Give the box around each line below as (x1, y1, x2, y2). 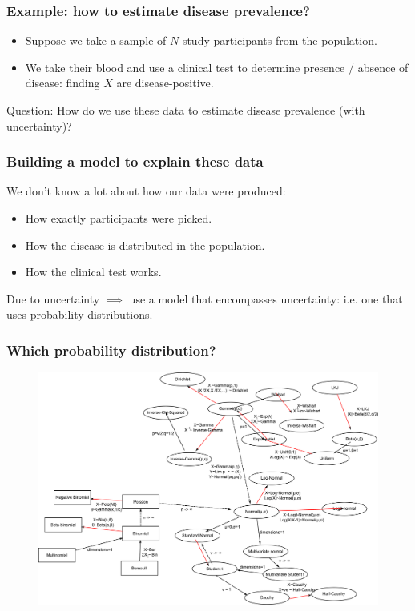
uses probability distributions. (6, 306, 153, 323)
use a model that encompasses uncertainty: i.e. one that (129, 290, 403, 307)
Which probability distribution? (6, 340, 216, 360)
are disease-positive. (116, 74, 214, 91)
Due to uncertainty (6, 290, 100, 307)
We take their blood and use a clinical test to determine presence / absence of (25, 58, 409, 75)
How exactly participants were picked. (25, 210, 212, 226)
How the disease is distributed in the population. (25, 236, 265, 253)
